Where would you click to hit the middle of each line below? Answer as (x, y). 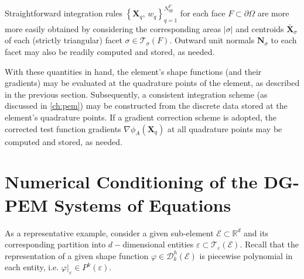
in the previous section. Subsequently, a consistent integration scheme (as (136, 94)
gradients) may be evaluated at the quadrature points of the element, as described (152, 83)
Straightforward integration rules (64, 13)
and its (256, 232)
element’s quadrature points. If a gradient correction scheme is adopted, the (141, 117)
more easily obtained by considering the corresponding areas (113, 28)
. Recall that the (269, 244)
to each (284, 40)
